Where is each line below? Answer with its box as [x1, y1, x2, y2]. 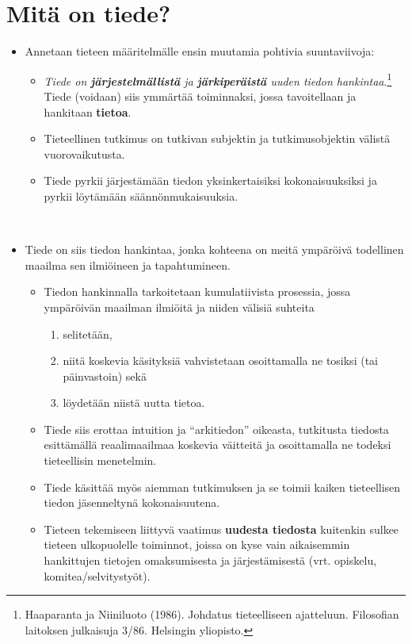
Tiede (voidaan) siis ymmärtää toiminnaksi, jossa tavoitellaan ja [44, 87, 357, 104]
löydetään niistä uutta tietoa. [63, 394, 205, 411]
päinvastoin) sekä [63, 367, 147, 384]
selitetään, [63, 325, 113, 342]
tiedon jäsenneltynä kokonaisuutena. [44, 494, 220, 511]
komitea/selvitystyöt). [44, 567, 151, 584]
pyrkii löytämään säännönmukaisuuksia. [44, 187, 238, 204]
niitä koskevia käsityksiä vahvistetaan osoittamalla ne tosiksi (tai [63, 352, 378, 369]
